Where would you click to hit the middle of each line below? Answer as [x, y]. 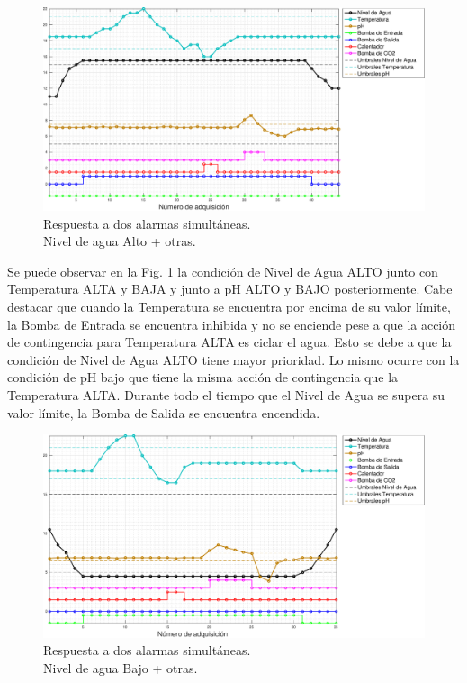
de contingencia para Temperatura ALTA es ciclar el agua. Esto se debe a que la [229, 342]
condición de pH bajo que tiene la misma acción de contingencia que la [203, 377]
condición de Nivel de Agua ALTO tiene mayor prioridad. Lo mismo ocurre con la [233, 359]
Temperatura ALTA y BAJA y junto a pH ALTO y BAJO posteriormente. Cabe [230, 289]
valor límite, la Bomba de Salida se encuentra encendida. [164, 412]
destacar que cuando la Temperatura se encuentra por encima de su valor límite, [229, 307]
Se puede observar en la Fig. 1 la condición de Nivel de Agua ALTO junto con [223, 271]
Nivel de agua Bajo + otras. [121, 668]
